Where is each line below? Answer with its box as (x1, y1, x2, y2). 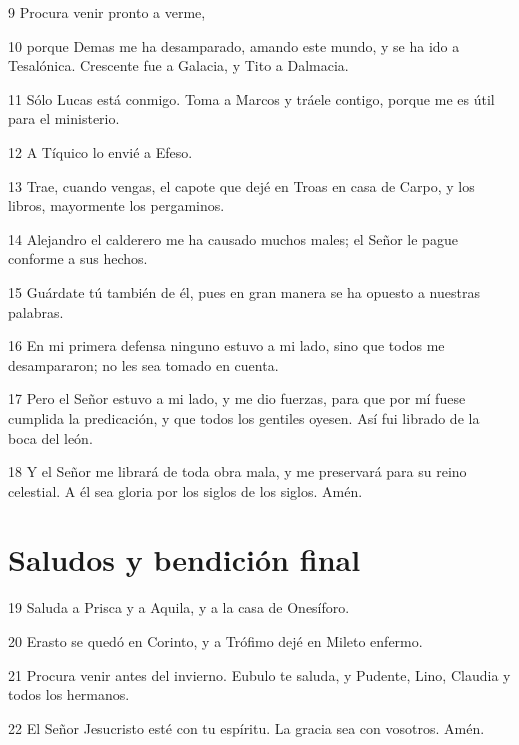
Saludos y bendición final (8, 539, 361, 580)
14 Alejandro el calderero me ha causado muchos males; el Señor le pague (8, 228, 458, 249)
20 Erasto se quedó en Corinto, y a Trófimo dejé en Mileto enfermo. (8, 631, 423, 651)
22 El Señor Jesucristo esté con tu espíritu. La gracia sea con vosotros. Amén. (8, 717, 485, 738)
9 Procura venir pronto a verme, (8, 2, 206, 22)
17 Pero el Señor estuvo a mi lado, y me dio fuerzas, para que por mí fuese (8, 388, 466, 409)
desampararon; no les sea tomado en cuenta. (8, 354, 279, 375)
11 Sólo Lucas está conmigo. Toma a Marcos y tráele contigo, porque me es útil (8, 88, 495, 109)
